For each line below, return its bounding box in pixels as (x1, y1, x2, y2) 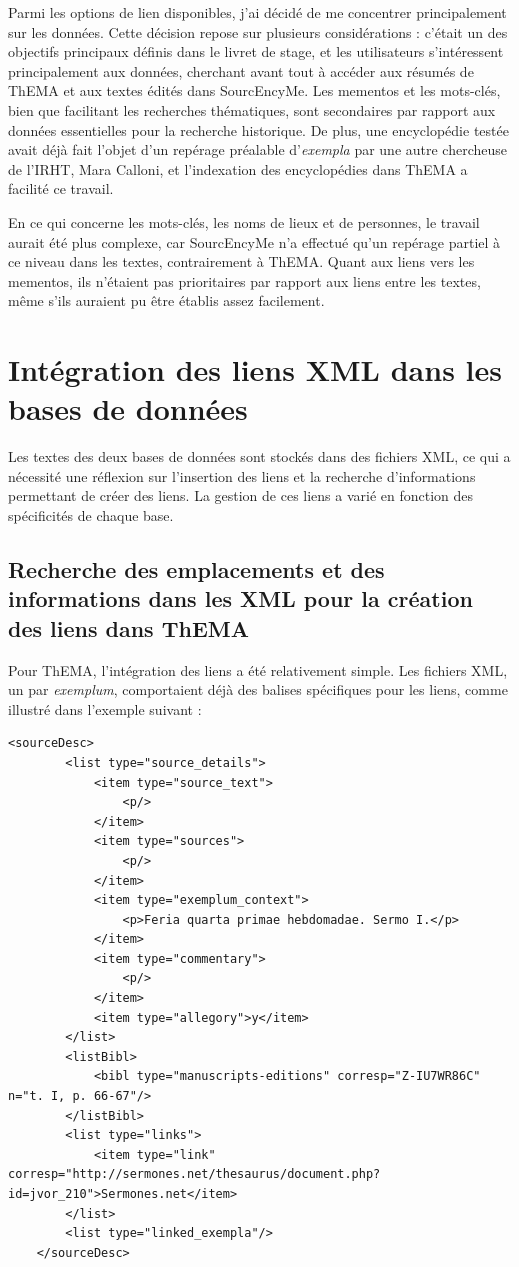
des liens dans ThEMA (8, 612, 249, 643)
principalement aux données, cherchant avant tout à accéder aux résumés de (8, 60, 474, 81)
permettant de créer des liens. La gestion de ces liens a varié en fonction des (8, 485, 474, 506)
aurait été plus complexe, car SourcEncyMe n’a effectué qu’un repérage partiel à (8, 231, 501, 252)
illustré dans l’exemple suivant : (8, 698, 202, 719)
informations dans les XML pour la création (8, 583, 473, 614)
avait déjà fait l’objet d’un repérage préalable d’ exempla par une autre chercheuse (8, 139, 508, 160)
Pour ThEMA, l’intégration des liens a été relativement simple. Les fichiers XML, (8, 659, 508, 680)
